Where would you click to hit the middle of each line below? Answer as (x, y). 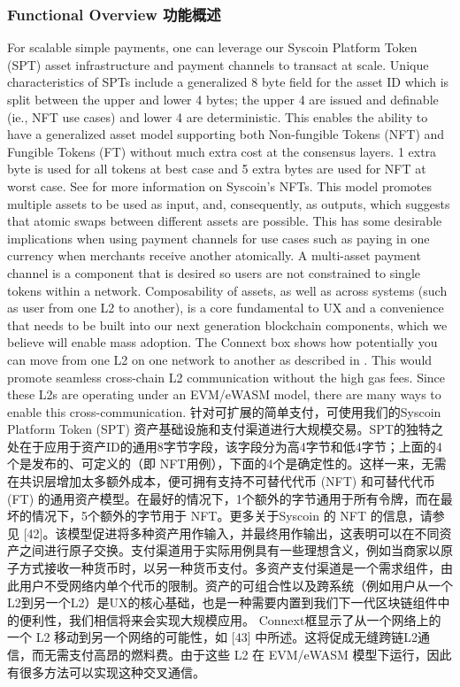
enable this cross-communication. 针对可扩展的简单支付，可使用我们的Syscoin (224, 411)
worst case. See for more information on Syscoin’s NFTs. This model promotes (220, 185)
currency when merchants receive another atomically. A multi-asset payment (214, 255)
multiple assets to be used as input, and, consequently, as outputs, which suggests (229, 203)
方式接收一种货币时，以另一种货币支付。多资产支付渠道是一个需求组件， (230, 568)
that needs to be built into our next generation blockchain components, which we (227, 324)
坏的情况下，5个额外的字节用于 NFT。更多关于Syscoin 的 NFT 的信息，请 (220, 516)
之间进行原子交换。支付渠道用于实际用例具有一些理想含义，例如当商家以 (230, 550)
